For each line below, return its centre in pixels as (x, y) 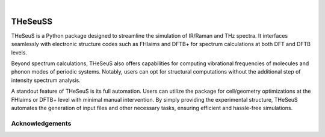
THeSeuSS (32, 21)
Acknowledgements (41, 123)
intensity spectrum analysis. (46, 80)
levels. (19, 52)
